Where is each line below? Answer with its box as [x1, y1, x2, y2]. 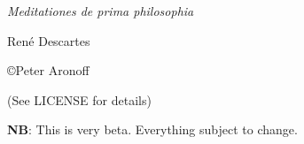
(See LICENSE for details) [7, 90, 152, 109]
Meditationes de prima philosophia [7, 2, 194, 19]
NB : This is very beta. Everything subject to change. [7, 120, 298, 139]
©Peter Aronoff [7, 61, 90, 80]
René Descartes [7, 31, 90, 49]
